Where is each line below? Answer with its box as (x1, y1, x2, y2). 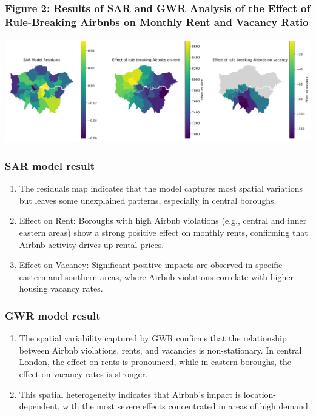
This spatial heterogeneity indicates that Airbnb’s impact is (19, 387, 241, 400)
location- (243, 387, 276, 400)
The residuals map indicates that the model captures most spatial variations (19, 182, 303, 195)
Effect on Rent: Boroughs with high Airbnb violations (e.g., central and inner (19, 214, 307, 227)
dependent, (19, 400, 60, 412)
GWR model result (5, 307, 101, 323)
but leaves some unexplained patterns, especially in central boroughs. (19, 193, 277, 206)
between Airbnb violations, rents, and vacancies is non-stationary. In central (19, 343, 302, 356)
